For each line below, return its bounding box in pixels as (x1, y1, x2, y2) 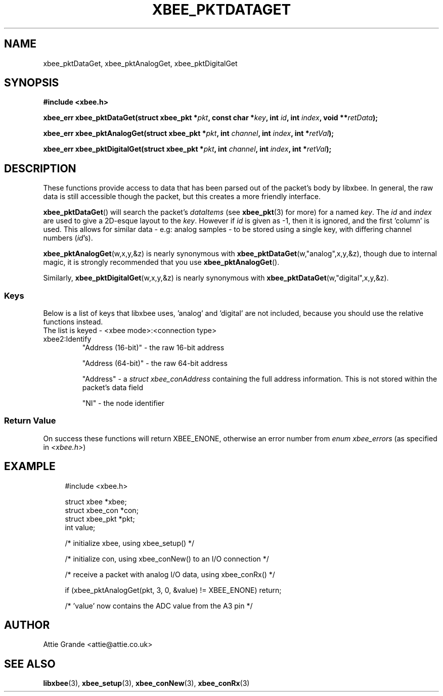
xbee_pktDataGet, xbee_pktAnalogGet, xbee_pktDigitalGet (43, 59, 238, 68)
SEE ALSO (4, 657, 56, 670)
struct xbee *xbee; (65, 497, 127, 506)
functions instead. (43, 317, 103, 327)
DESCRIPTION (4, 162, 76, 175)
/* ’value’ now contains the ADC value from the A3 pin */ (65, 601, 253, 610)
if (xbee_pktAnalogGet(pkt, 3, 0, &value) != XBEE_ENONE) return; (65, 585, 282, 594)
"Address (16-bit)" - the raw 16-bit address (82, 343, 225, 352)
